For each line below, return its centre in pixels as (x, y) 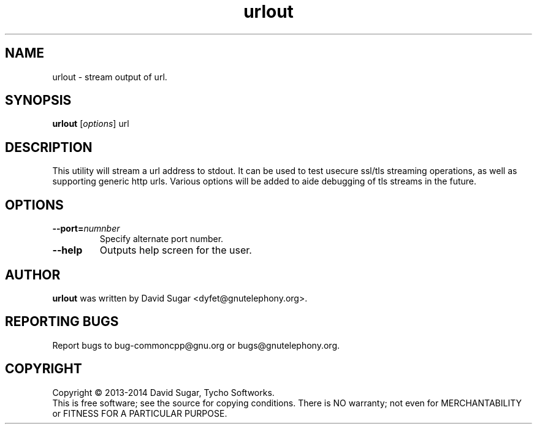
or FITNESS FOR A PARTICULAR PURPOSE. (140, 413)
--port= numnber (86, 229)
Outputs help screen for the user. (176, 250)
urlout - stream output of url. (110, 77)
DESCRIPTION (49, 147)
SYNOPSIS (38, 101)
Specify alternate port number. (162, 239)
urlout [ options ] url (91, 124)
